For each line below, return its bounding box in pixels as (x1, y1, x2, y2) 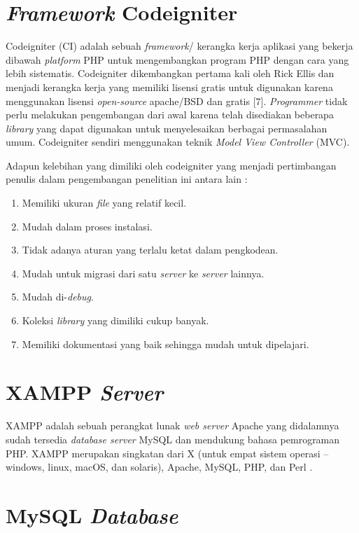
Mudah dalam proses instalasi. (22, 219, 153, 233)
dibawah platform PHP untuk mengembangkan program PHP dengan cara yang (6, 52, 349, 67)
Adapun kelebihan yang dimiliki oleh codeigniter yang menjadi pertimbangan (6, 158, 337, 172)
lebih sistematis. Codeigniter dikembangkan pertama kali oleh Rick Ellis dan (6, 66, 335, 81)
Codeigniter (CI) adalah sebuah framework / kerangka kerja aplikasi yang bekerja (6, 39, 353, 53)
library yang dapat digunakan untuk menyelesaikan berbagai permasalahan (6, 120, 328, 135)
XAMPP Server (6, 378, 163, 407)
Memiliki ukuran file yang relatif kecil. (22, 195, 187, 210)
